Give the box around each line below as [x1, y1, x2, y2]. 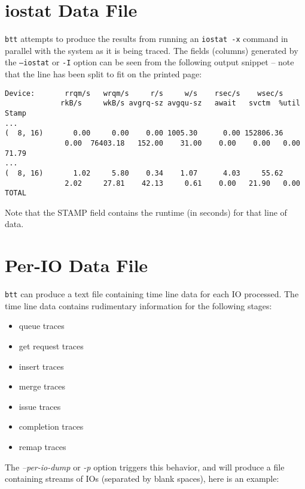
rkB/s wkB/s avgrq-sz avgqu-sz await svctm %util [60, 99, 300, 108]
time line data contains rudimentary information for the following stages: [5, 299, 272, 312]
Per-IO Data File [5, 253, 148, 277]
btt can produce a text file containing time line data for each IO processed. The [5, 288, 299, 300]
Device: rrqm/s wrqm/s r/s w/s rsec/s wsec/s [5, 89, 283, 98]
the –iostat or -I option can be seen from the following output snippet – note [5, 56, 294, 68]
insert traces [19, 360, 64, 372]
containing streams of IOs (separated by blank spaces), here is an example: [5, 472, 279, 485]
